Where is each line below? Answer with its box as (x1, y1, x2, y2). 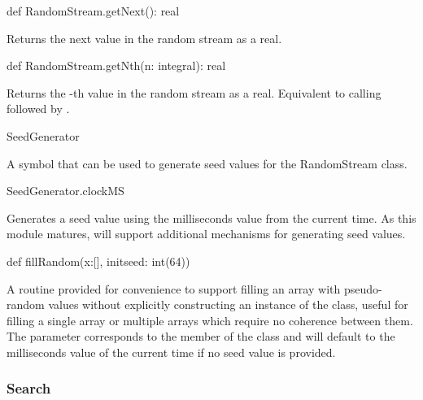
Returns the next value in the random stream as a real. (7, 29, 282, 46)
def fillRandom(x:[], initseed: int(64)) (7, 252, 190, 269)
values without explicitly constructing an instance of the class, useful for (48, 296, 408, 313)
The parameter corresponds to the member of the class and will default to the (7, 328, 395, 345)
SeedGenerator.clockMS (7, 182, 124, 199)
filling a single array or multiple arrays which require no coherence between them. (7, 311, 413, 328)
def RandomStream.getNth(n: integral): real (7, 57, 226, 74)
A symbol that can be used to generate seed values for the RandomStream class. (7, 154, 408, 172)
